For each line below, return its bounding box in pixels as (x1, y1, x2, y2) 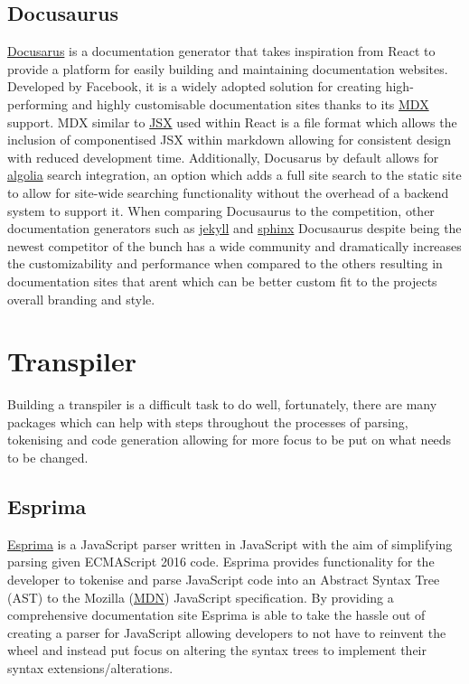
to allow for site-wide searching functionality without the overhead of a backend (7, 183, 449, 201)
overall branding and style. (7, 289, 155, 308)
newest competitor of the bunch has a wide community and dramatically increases (7, 236, 462, 255)
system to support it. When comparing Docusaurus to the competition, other (7, 201, 435, 220)
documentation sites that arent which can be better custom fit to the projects (7, 271, 437, 290)
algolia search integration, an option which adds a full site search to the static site (7, 165, 462, 184)
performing (7, 94, 68, 113)
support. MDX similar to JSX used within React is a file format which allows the (7, 112, 457, 131)
